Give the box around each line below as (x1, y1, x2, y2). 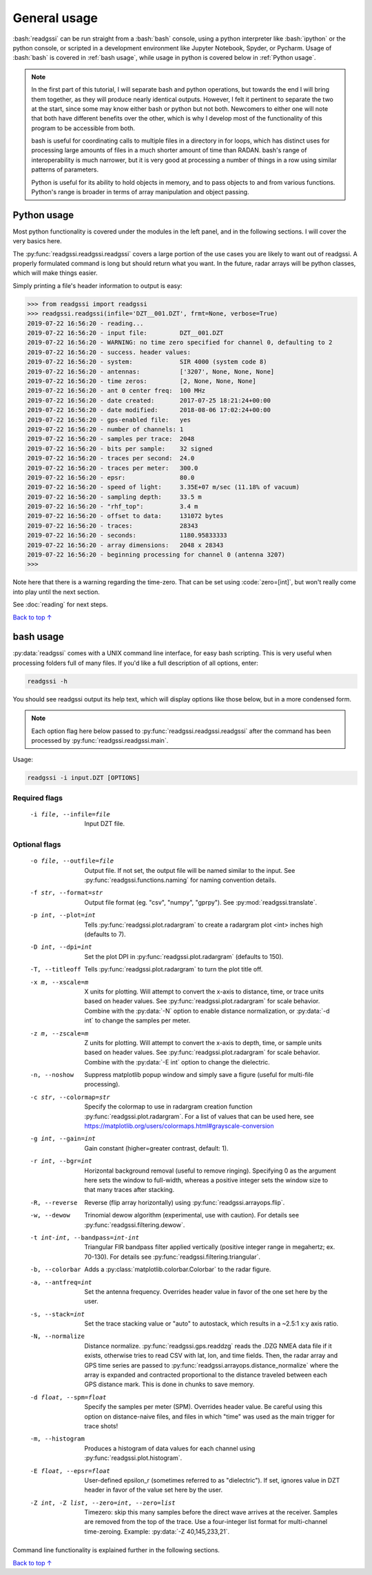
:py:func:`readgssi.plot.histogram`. (84, 1454, 183, 1462)
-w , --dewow (30, 1211, 70, 1219)
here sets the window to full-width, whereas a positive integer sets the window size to (84, 1175, 329, 1184)
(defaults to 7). (84, 930, 126, 938)
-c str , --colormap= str (30, 1093, 110, 1101)
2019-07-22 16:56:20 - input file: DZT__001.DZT (27, 329, 224, 337)
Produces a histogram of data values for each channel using (84, 1444, 256, 1452)
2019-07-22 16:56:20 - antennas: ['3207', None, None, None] (27, 367, 275, 375)
